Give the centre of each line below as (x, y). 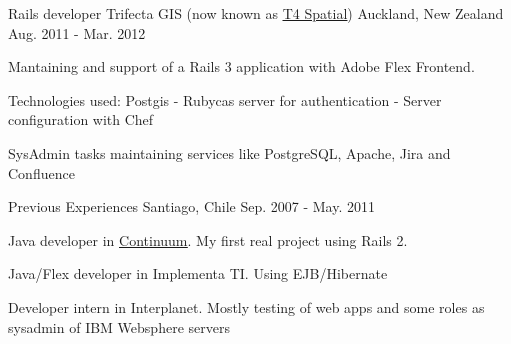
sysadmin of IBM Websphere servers (119, 326)
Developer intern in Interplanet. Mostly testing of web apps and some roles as (246, 306)
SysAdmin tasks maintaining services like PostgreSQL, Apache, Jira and (229, 152)
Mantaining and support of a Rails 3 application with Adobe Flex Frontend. (241, 66)
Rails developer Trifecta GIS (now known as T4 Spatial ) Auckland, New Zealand (256, 13)
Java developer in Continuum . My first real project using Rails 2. (208, 239)
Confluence (41, 172)
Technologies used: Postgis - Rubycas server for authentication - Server (225, 99)
